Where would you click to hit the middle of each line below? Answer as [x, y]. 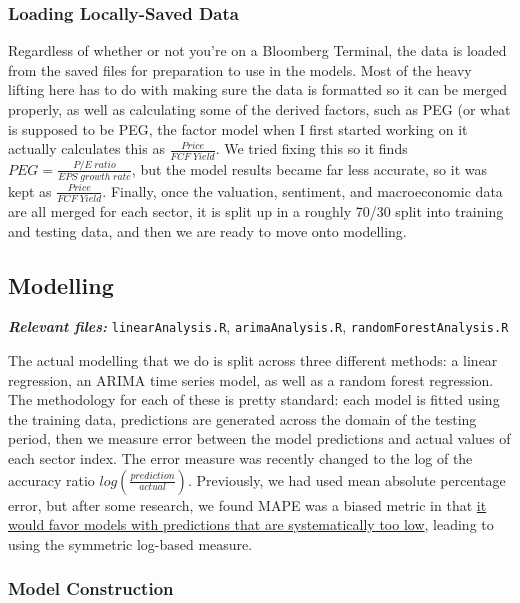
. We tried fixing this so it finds [311, 148]
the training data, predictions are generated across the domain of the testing [242, 418]
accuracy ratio [51, 479]
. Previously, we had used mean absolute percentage [346, 479]
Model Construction [91, 588]
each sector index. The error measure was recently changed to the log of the [240, 457]
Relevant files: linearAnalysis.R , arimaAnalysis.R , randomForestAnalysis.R [258, 326]
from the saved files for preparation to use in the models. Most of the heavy [240, 69]
